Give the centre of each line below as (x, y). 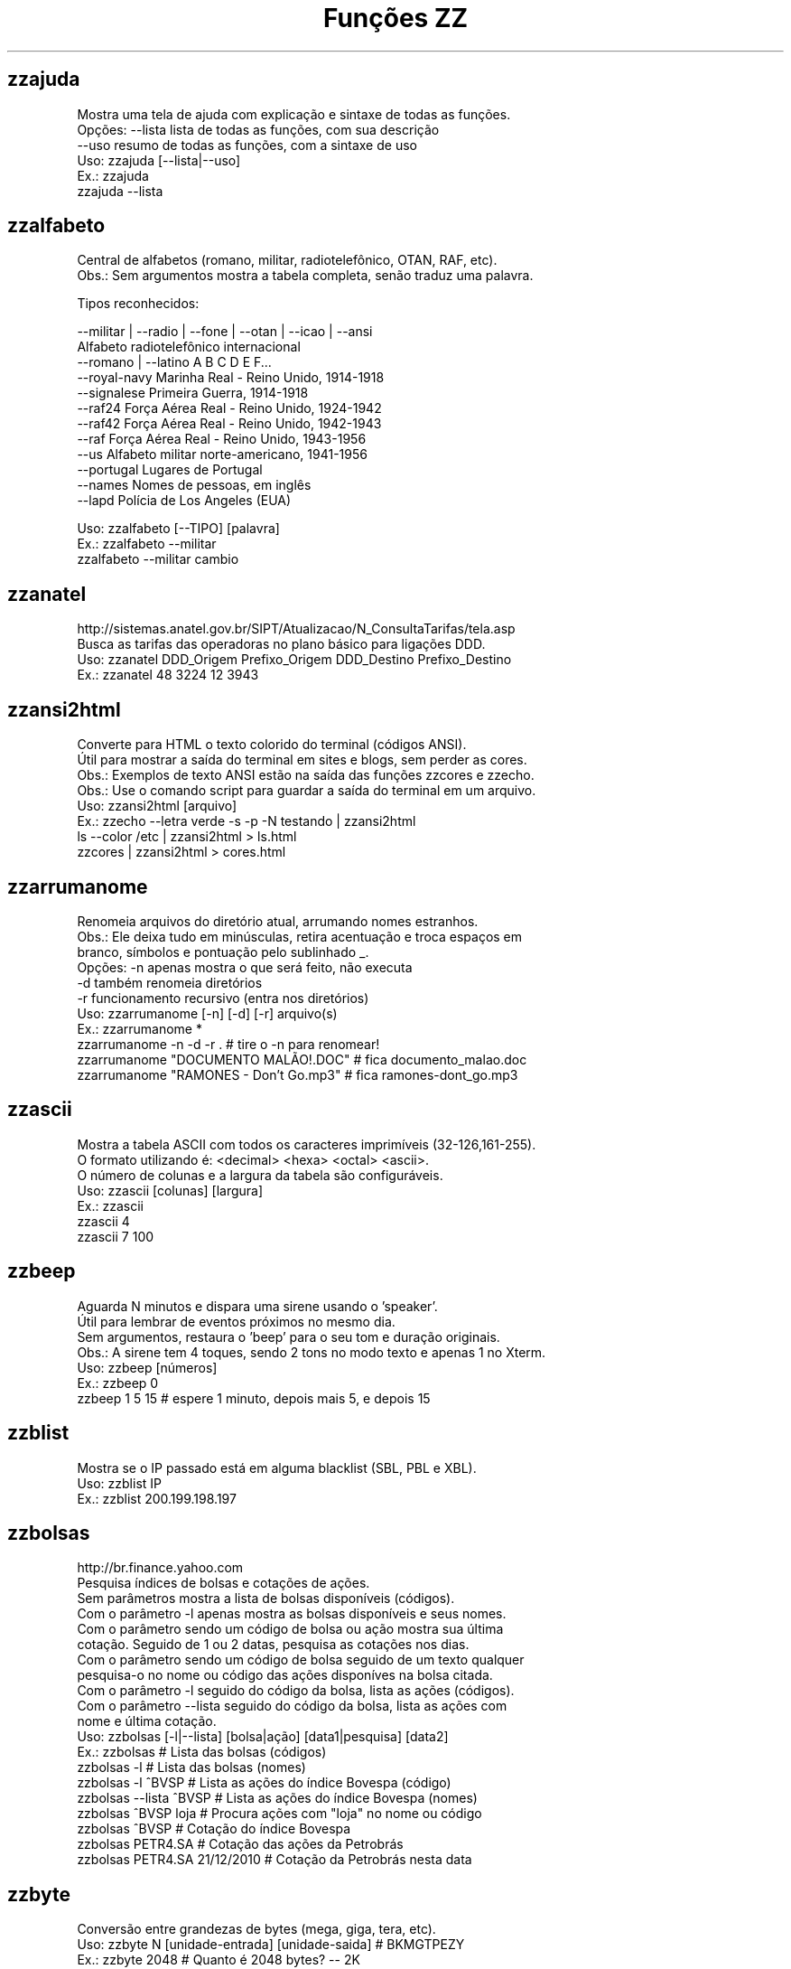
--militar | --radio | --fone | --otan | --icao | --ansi (225, 332)
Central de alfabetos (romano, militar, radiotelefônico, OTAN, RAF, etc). (287, 260)
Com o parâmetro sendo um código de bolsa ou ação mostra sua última (290, 1629)
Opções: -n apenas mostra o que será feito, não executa (245, 967)
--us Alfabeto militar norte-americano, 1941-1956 (222, 455)
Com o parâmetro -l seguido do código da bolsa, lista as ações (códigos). (296, 1691)
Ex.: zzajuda (113, 175)
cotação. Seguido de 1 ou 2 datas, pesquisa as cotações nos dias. (273, 1645)
